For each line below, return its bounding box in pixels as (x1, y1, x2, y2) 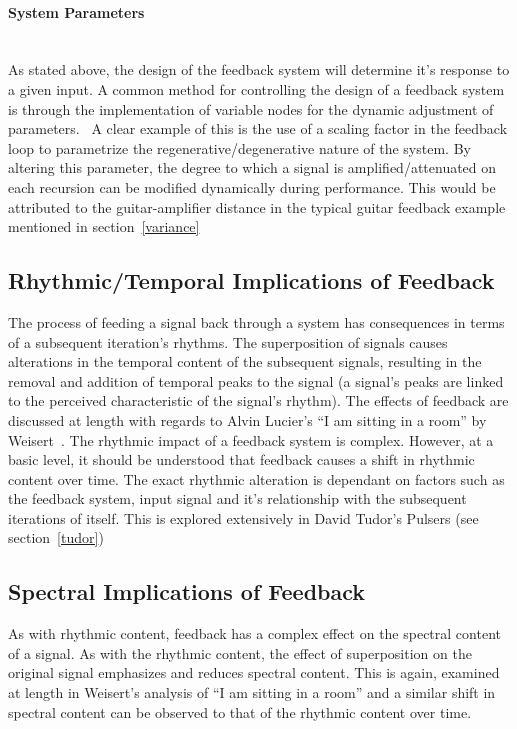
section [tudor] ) (8, 527, 104, 548)
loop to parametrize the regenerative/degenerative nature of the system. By (8, 137, 471, 158)
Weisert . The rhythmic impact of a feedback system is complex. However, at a (8, 429, 494, 450)
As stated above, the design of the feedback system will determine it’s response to (8, 59, 510, 80)
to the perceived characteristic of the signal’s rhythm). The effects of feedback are (8, 390, 509, 411)
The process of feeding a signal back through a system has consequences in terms (8, 311, 505, 332)
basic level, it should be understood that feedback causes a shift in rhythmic (8, 449, 475, 470)
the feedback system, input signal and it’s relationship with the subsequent (8, 488, 467, 509)
